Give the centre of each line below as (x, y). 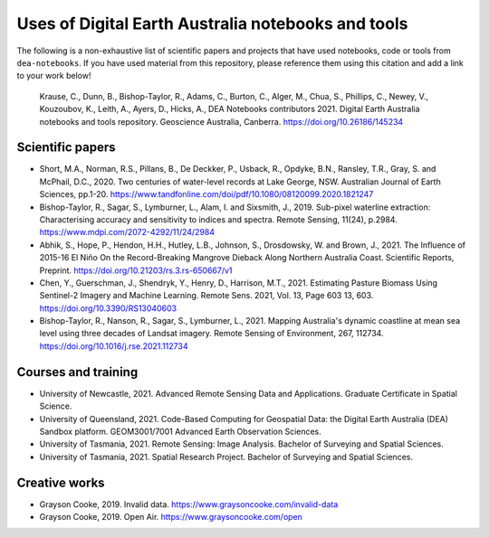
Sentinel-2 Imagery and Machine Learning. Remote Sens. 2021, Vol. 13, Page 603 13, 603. (206, 296)
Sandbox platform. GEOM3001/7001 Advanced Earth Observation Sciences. (180, 431)
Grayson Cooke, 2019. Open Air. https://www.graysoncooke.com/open (171, 517)
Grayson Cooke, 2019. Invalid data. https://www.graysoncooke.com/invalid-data (189, 504)
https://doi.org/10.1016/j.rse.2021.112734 (114, 346)
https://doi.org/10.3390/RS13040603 (108, 308)
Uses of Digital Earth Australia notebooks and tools (212, 24)
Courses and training (77, 372)
